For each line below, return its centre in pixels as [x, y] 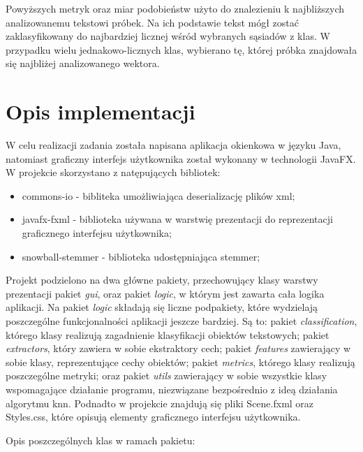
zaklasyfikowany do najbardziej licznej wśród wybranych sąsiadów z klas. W [168, 36]
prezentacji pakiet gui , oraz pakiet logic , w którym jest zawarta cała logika [165, 293]
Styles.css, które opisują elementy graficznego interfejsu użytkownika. [153, 417]
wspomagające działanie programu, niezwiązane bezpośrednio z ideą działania [172, 389]
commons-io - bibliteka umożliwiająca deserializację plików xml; [158, 195]
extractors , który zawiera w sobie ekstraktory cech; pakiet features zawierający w [178, 348]
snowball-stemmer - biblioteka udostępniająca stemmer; [141, 256]
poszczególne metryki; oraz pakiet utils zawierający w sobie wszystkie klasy [166, 376]
